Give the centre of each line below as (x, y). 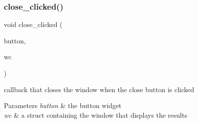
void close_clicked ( (33, 24)
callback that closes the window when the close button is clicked (99, 89)
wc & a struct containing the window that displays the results (96, 115)
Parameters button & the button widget (63, 105)
